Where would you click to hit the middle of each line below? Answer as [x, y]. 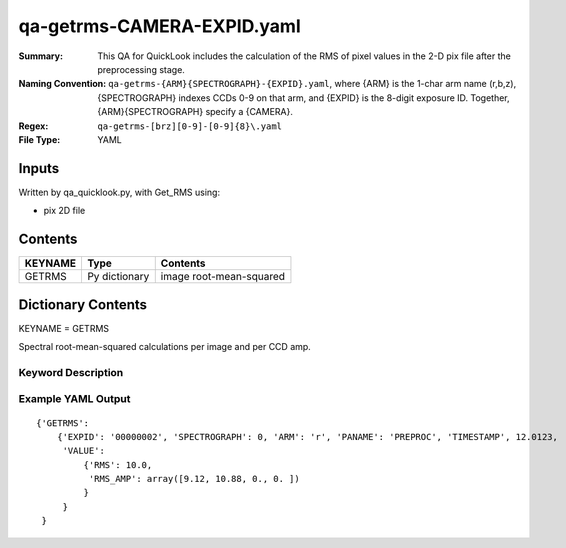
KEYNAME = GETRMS [64, 328]
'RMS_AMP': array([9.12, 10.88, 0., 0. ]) [194, 479]
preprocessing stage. [141, 69]
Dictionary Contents [83, 304]
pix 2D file [64, 211]
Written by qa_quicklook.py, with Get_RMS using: [119, 192]
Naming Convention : [62, 84]
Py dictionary [118, 277]
